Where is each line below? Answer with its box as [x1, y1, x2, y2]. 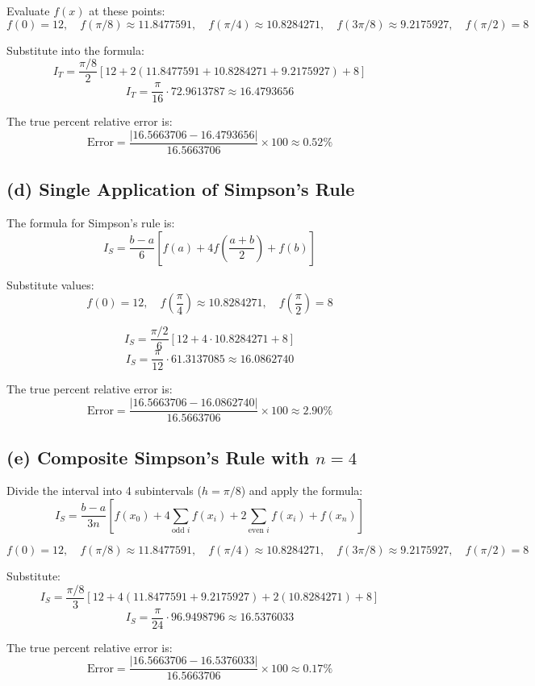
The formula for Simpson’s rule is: [6, 214, 175, 231]
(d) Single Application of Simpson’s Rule [6, 177, 355, 202]
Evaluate [6, 2, 50, 19]
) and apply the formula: [240, 482, 363, 499]
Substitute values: [6, 276, 94, 293]
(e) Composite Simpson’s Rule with [6, 444, 310, 469]
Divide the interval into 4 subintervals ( [6, 482, 202, 499]
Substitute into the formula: [6, 41, 144, 58]
